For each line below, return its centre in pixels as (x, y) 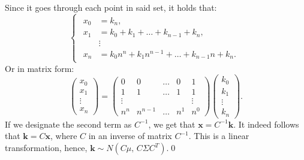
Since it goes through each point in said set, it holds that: (111, 7)
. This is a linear (219, 136)
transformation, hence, (46, 148)
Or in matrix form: (40, 68)
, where (64, 136)
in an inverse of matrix (130, 136)
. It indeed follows (266, 124)
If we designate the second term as (68, 124)
